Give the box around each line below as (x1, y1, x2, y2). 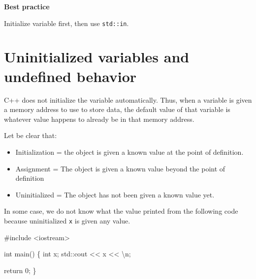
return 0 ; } (4, 265, 36, 275)
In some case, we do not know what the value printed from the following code (4, 206, 238, 216)
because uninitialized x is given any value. (4, 215, 130, 225)
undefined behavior (4, 66, 137, 86)
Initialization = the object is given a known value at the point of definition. (15, 146, 244, 157)
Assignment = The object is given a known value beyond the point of (15, 163, 225, 173)
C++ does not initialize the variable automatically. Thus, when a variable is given (4, 94, 252, 105)
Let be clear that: (4, 130, 57, 140)
